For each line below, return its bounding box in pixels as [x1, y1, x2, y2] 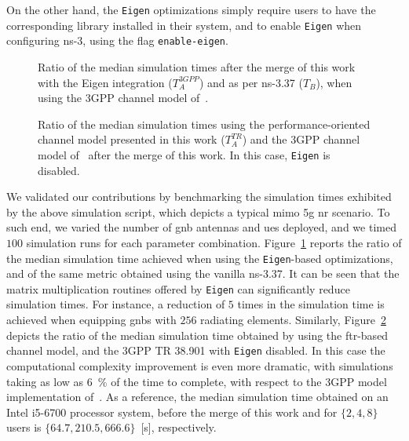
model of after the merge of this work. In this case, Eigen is [38, 146, 330, 162]
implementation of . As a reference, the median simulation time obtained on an [6, 388, 389, 405]
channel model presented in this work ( [38, 131, 225, 148]
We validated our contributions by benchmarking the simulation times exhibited [6, 188, 392, 205]
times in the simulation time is [237, 296, 385, 312]
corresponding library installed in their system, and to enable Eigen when [6, 16, 362, 33]
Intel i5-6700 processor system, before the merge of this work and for [6, 403, 338, 420]
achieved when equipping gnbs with [6, 312, 177, 328]
